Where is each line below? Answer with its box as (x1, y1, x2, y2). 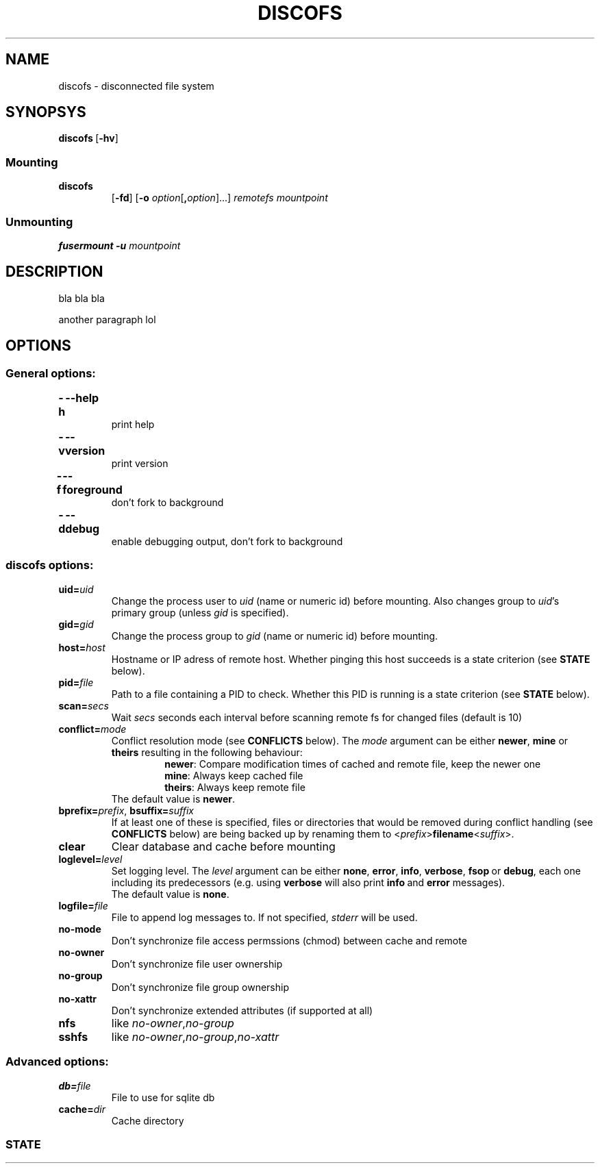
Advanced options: (5, 1055, 109, 1069)
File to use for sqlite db (111, 1091, 215, 1103)
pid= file (58, 676, 94, 688)
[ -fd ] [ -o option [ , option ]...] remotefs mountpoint (111, 192, 328, 204)
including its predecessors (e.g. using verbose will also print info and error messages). (111, 876, 505, 888)
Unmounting (5, 214, 73, 229)
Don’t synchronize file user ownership (111, 957, 283, 970)
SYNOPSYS (5, 103, 86, 121)
